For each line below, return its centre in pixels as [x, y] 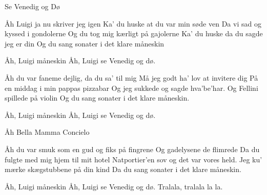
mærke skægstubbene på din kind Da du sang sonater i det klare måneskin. [123, 169]
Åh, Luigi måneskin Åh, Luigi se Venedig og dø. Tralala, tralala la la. [114, 186]
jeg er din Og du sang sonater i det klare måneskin [85, 43]
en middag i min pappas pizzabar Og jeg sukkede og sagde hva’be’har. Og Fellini [131, 88]
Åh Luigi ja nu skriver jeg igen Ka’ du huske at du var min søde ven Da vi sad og [133, 23]
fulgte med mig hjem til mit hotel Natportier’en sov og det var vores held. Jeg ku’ [133, 159]
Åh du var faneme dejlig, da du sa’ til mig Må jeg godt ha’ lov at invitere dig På [131, 77]
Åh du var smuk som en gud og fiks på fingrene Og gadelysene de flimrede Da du [132, 149]
